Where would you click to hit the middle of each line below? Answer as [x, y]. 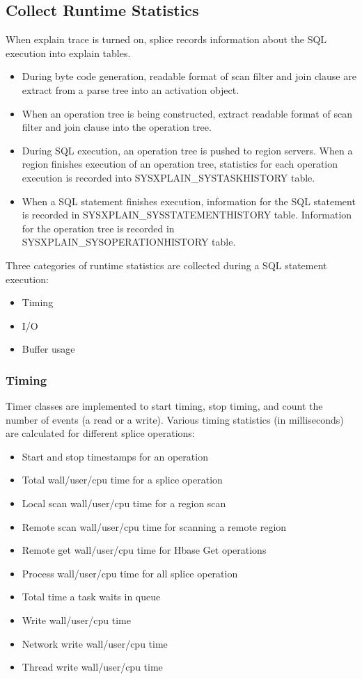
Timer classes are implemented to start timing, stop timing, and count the [164, 406]
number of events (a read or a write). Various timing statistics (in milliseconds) [175, 419]
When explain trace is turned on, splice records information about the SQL [166, 39]
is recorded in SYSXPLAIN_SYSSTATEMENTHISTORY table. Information [187, 215]
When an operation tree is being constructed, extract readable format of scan [187, 113]
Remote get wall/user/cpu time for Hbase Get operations [144, 550]
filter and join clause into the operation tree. [117, 127]
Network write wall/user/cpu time [95, 643]
